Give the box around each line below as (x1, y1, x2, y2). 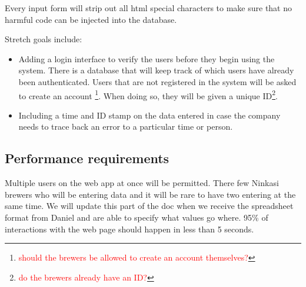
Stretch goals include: (5, 33, 82, 45)
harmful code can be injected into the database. (5, 13, 177, 25)
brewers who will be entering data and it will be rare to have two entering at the (5, 188, 296, 200)
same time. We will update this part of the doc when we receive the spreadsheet (5, 200, 294, 212)
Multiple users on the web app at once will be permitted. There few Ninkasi (5, 177, 279, 189)
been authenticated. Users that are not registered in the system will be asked (18, 75, 297, 87)
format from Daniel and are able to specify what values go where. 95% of (5, 211, 268, 223)
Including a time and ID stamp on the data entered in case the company (18, 109, 281, 121)
